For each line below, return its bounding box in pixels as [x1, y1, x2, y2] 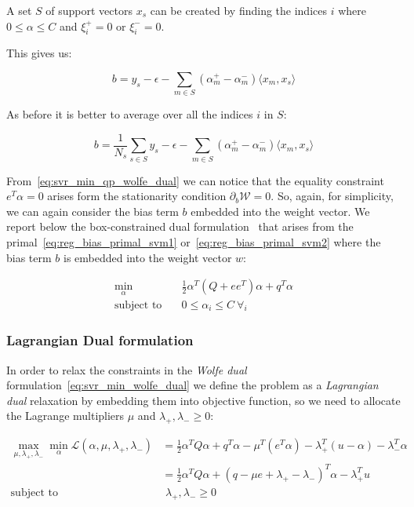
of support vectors [45, 2, 133, 18]
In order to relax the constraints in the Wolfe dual [6, 361, 247, 378]
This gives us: [6, 45, 72, 61]
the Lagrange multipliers [6, 407, 125, 424]
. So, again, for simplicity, [271, 188, 394, 204]
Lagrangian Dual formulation [6, 330, 194, 350]
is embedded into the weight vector [64, 249, 232, 265]
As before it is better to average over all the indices [6, 106, 253, 122]
